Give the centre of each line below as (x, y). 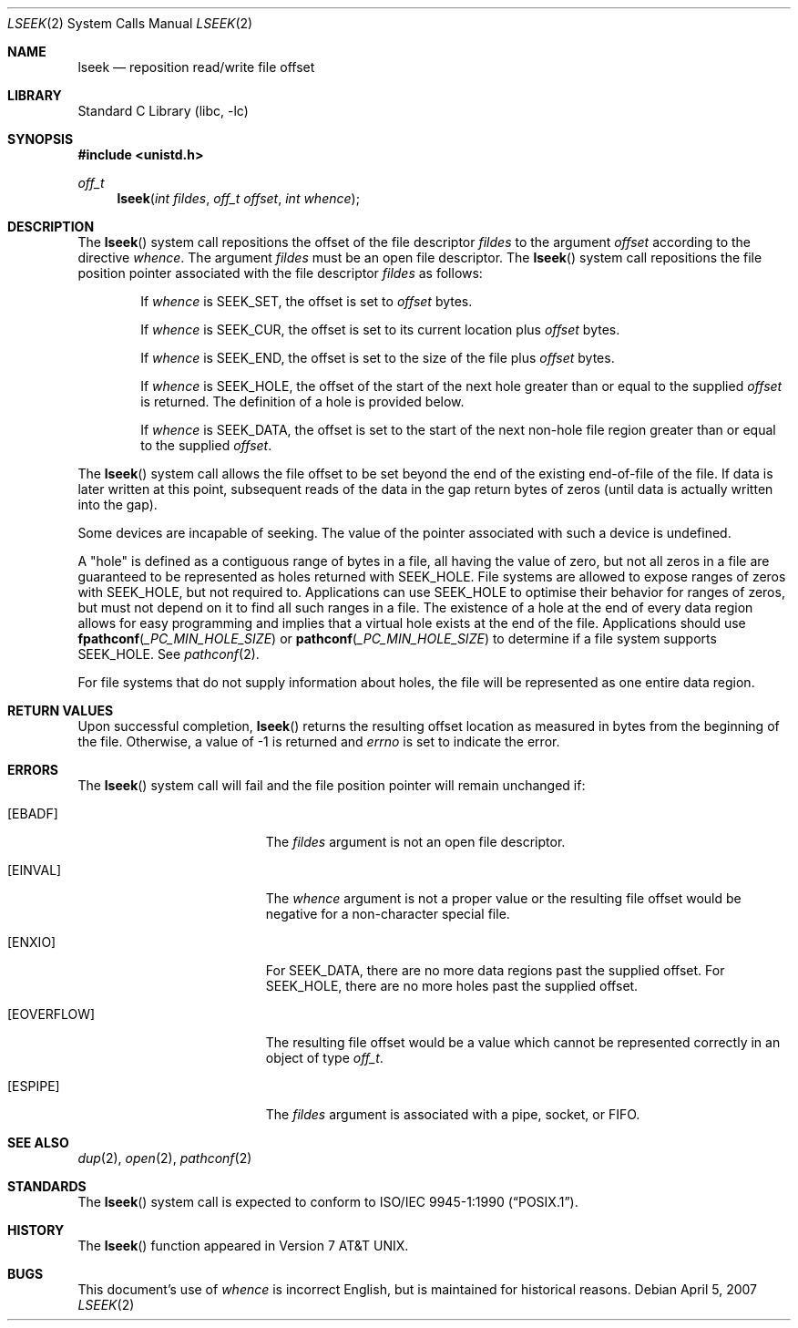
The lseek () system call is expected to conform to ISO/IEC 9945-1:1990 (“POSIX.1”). (328, 1202)
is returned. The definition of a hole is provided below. (302, 401)
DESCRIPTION (51, 226)
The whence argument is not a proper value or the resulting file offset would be (503, 898)
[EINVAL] (35, 870)
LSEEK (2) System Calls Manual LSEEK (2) (130, 23)
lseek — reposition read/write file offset (196, 67)
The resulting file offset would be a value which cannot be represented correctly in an (523, 1042)
